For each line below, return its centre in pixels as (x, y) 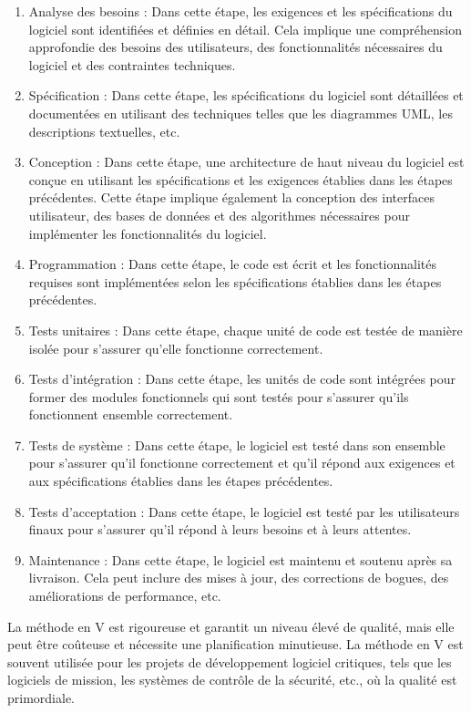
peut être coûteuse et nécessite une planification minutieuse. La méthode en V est (235, 644)
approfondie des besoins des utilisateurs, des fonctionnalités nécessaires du (235, 47)
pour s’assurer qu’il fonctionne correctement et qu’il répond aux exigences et (242, 463)
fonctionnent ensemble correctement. (131, 414)
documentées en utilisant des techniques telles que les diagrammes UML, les (241, 113)
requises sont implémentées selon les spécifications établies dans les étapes (235, 281)
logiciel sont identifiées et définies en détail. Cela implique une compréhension (245, 29)
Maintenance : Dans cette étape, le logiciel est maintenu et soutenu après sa (241, 559)
